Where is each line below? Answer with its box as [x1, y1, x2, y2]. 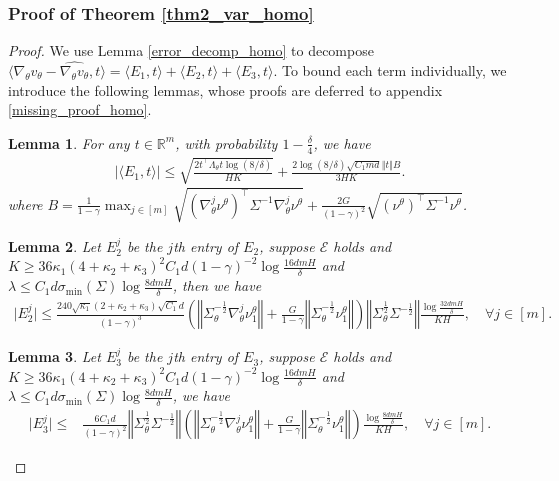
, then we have [172, 275, 262, 296]
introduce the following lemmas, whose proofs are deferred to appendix [8, 79, 443, 100]
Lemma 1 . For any [8, 132, 130, 153]
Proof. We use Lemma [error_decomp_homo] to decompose [8, 40, 374, 61]
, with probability [175, 132, 278, 153]
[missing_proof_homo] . [8, 99, 152, 120]
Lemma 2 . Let [8, 235, 101, 256]
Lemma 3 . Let [8, 346, 101, 367]
